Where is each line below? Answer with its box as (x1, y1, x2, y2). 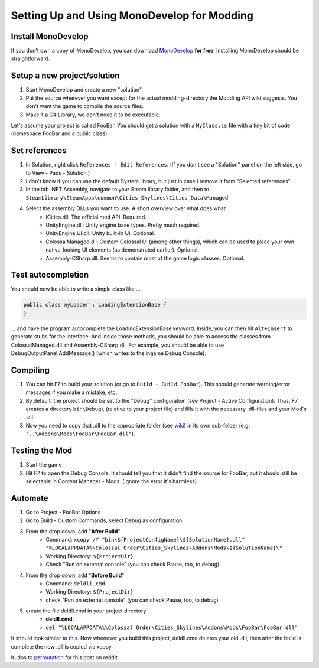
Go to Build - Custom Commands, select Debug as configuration (25, 517, 183, 524)
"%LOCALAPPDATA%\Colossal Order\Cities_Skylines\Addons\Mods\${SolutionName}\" (45, 545, 283, 552)
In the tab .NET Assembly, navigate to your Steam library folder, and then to (25, 186, 210, 193)
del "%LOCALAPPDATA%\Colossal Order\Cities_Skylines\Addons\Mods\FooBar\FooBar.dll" (45, 624, 298, 631)
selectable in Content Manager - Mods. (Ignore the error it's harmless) (25, 477, 197, 484)
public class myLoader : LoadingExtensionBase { (23, 301, 167, 308)
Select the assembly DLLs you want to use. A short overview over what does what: (25, 205, 227, 212)
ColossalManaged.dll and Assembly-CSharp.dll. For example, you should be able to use (11, 341, 224, 348)
